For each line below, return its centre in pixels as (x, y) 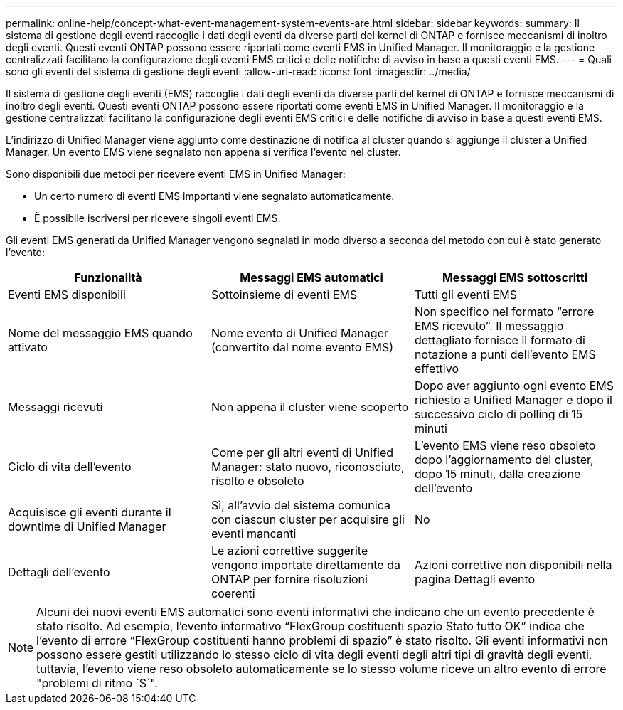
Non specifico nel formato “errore (504, 312)
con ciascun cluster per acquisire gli (308, 519)
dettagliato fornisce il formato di (500, 340)
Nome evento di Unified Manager (299, 333)
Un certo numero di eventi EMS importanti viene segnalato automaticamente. (214, 196)
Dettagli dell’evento (59, 572)
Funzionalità (108, 277)
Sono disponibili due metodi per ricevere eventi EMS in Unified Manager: (176, 174)
